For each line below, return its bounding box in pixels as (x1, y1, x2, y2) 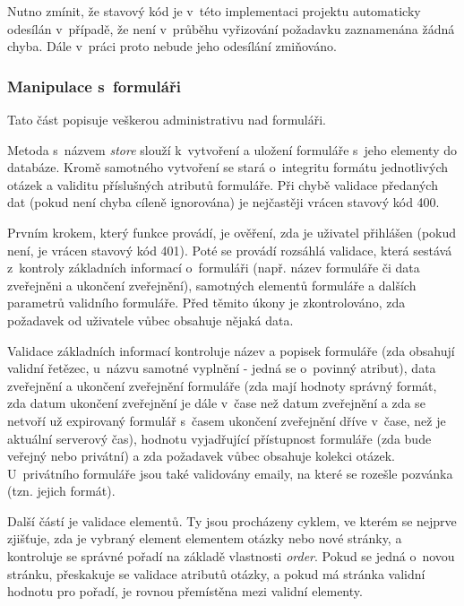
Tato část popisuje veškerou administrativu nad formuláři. (7, 110, 326, 128)
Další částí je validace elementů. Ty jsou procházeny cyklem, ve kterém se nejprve (7, 511, 457, 530)
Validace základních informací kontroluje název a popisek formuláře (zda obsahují (7, 341, 455, 359)
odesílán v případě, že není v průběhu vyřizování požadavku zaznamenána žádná (7, 19, 455, 38)
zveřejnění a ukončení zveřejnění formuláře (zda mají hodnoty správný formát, (7, 376, 437, 394)
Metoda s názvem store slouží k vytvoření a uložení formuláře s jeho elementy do (7, 140, 458, 159)
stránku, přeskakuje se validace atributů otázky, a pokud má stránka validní (7, 564, 425, 583)
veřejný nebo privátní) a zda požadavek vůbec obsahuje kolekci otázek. (7, 446, 395, 465)
